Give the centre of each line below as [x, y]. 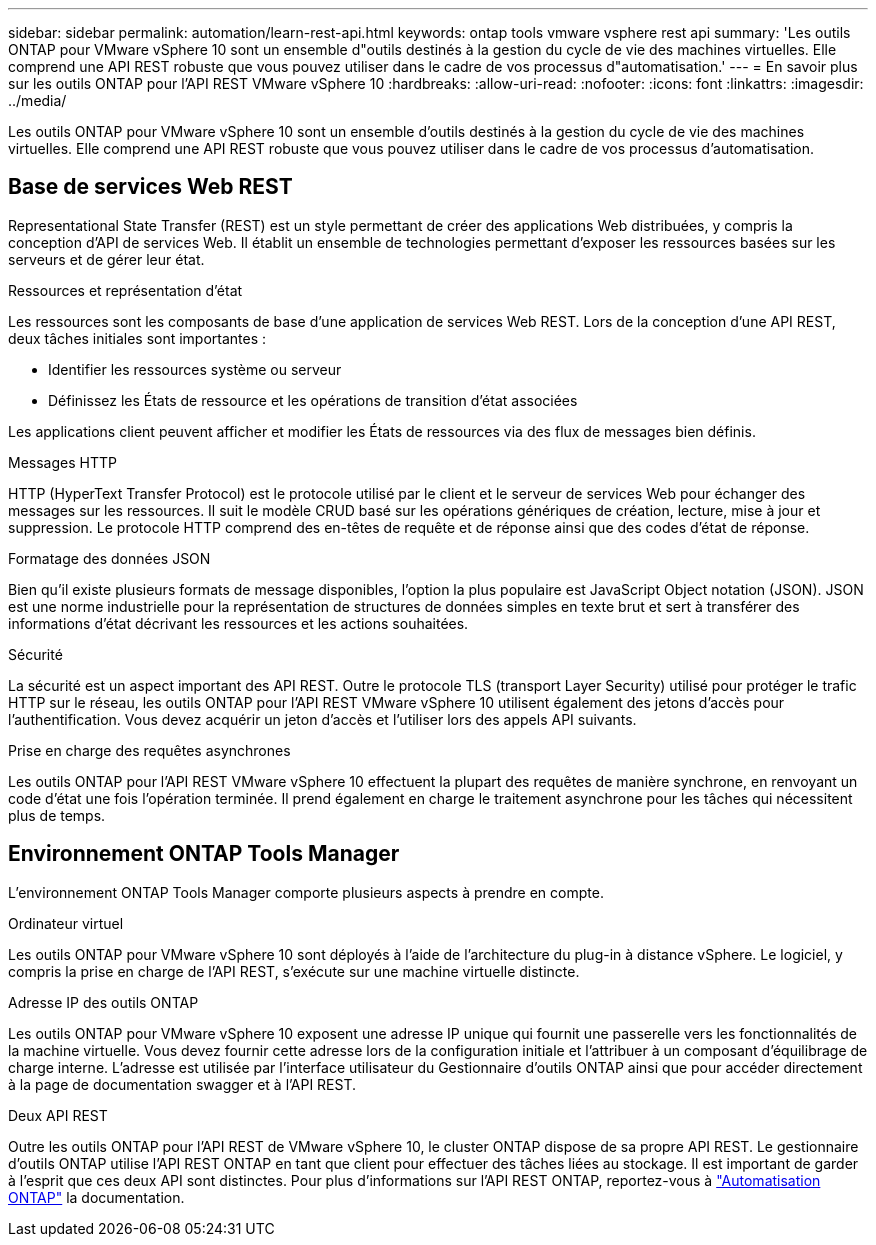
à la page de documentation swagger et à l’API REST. [182, 1084]
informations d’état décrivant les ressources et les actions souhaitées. [238, 623]
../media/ [37, 100]
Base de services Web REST [150, 187]
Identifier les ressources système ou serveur [195, 369]
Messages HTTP [62, 462]
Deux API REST [58, 1115]
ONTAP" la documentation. [96, 1197]
